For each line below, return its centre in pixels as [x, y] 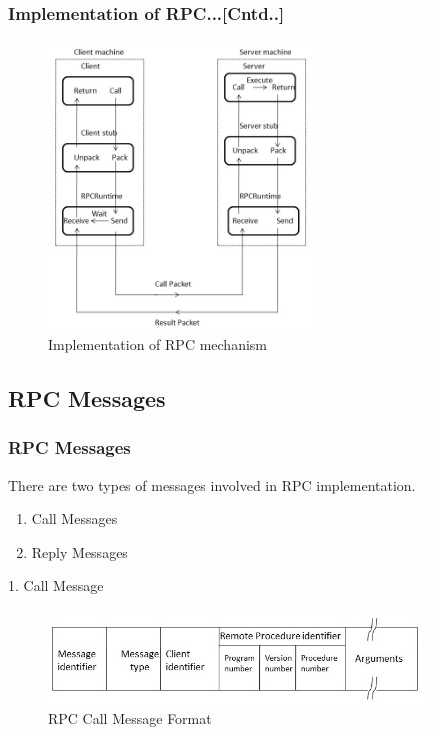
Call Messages [74, 518]
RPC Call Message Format [130, 717]
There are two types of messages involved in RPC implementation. [212, 484]
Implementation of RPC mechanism [158, 343]
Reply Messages [79, 551]
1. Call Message [56, 585]
